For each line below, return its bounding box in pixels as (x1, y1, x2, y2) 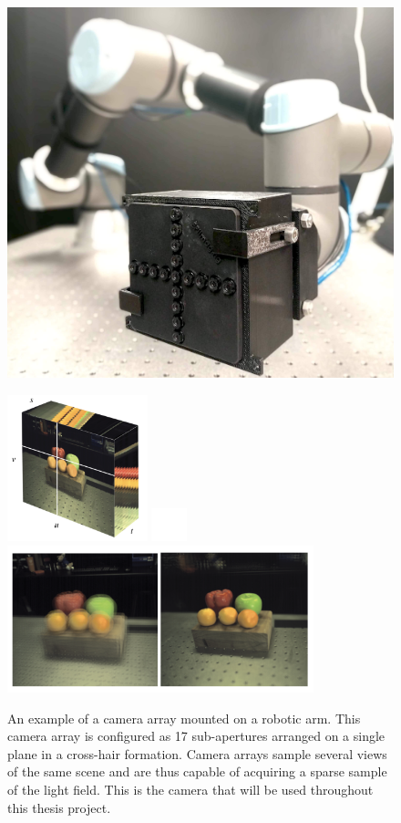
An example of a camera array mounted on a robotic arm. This (7, 708, 361, 727)
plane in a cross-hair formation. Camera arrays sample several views (7, 744, 387, 763)
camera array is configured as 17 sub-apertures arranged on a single (7, 726, 386, 745)
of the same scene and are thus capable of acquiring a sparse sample (7, 762, 387, 781)
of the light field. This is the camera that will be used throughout (7, 779, 374, 798)
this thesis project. (7, 797, 111, 817)
